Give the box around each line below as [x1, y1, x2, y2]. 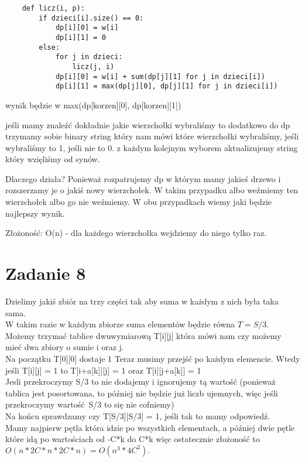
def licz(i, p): [22, 4, 85, 12]
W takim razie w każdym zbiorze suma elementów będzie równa [5, 318, 235, 330]
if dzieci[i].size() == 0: [39, 13, 144, 22]
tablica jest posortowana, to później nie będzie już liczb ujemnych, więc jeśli [5, 386, 278, 399]
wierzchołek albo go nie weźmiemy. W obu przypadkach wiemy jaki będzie [5, 196, 272, 208]
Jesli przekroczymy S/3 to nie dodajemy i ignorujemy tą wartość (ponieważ [5, 375, 276, 388]
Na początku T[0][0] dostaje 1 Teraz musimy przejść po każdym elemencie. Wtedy [5, 352, 300, 364]
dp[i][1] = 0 [55, 33, 106, 42]
